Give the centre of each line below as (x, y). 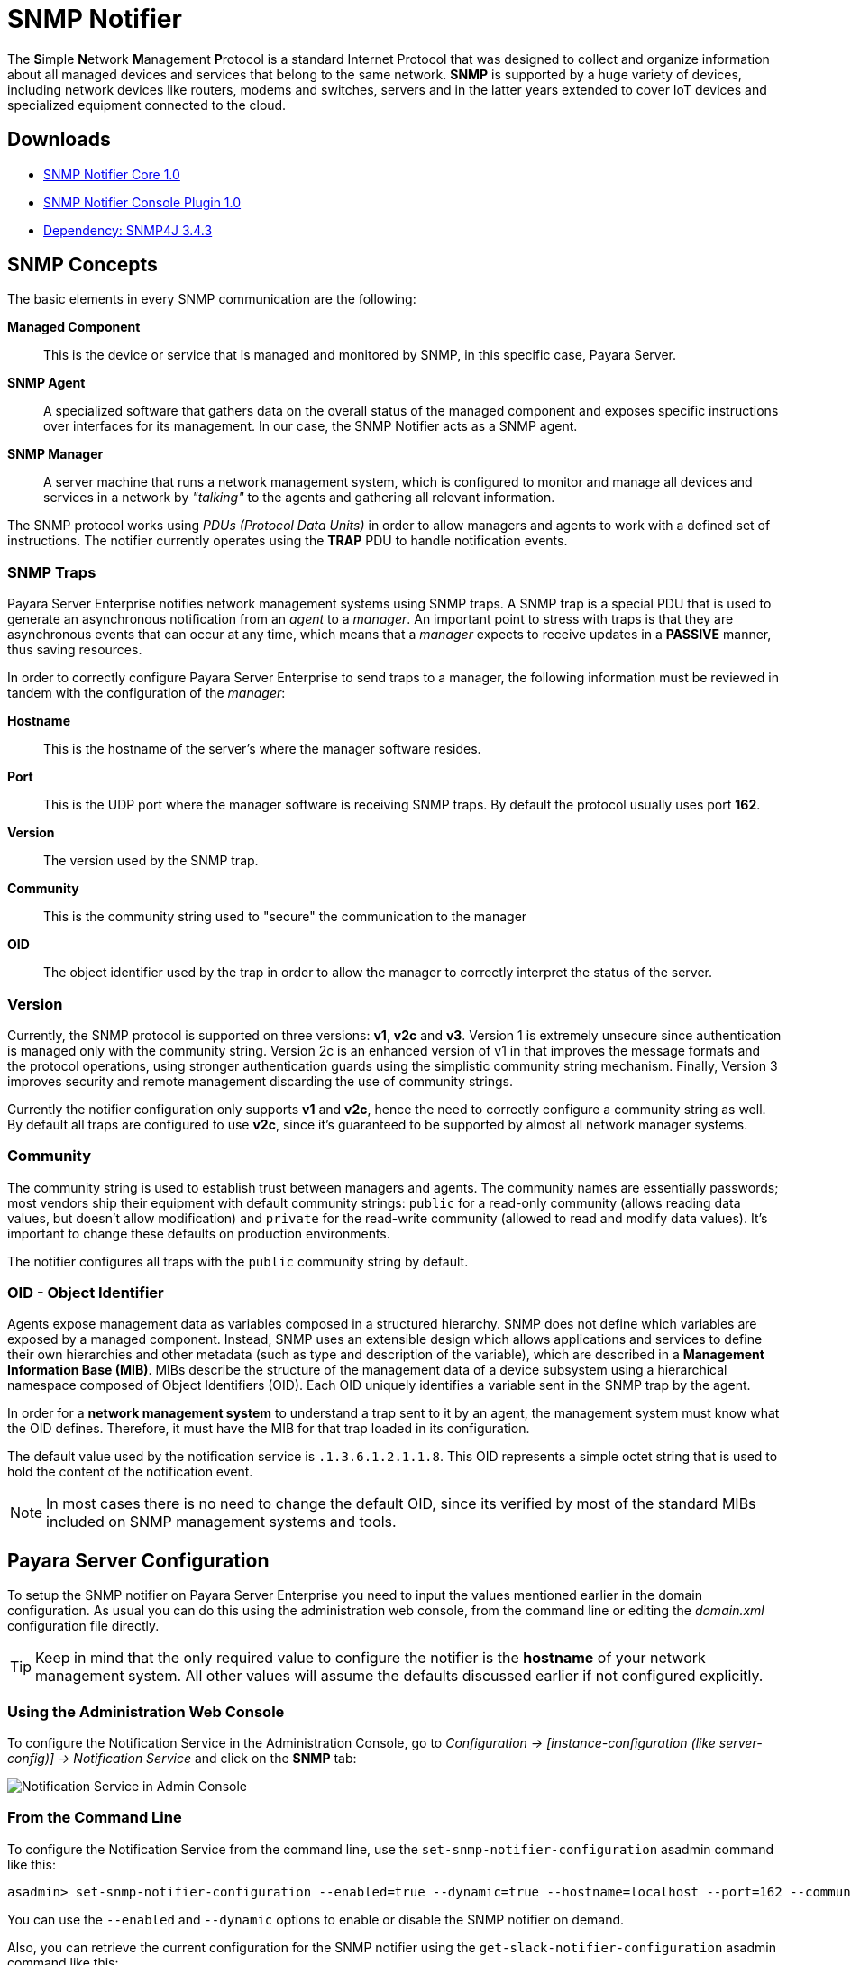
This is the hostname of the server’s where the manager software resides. (262, 749)
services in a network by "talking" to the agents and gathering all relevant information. (299, 498)
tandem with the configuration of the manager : (146, 693)
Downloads (59, 140)
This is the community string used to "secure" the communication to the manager (285, 917)
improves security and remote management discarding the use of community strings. (260, 1081)
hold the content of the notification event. (130, 1472)
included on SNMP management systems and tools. (221, 1522)
